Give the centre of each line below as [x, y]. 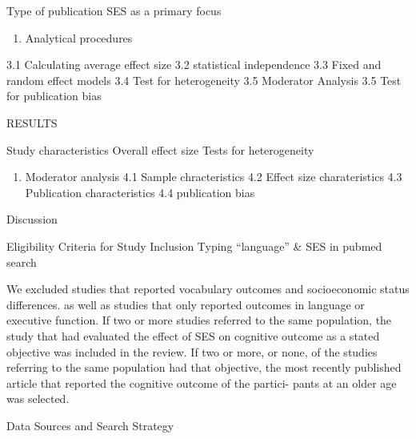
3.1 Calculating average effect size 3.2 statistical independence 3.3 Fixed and [194, 64]
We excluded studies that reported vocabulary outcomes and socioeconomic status [208, 289]
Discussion [32, 219]
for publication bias [54, 96]
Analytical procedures [79, 37]
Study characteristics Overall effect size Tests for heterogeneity [160, 149]
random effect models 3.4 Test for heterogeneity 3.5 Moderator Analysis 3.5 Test [204, 80]
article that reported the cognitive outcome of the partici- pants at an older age [202, 383]
